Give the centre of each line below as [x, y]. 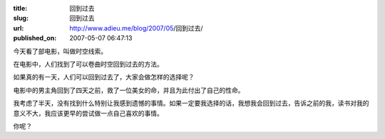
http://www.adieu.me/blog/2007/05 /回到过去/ [136, 28]
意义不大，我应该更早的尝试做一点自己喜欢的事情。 [88, 113]
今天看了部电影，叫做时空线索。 [60, 51]
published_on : [35, 38]
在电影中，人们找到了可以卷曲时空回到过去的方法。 [88, 64]
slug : [21, 18]
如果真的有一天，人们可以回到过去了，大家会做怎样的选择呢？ [104, 77]
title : [20, 8]
